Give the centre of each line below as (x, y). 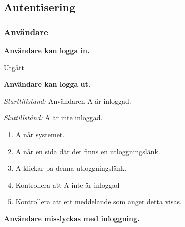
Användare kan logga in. (47, 50)
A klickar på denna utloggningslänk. (71, 168)
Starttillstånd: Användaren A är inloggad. (68, 101)
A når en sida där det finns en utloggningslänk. (88, 151)
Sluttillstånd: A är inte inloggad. (53, 118)
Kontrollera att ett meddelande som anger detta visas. (98, 202)
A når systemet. (40, 134)
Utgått (14, 67)
